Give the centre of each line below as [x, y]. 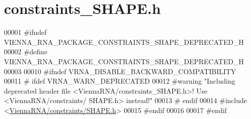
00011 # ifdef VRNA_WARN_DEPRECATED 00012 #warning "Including [120, 81]
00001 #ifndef [25, 32]
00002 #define [26, 52]
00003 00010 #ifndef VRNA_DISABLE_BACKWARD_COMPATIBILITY [120, 71]
